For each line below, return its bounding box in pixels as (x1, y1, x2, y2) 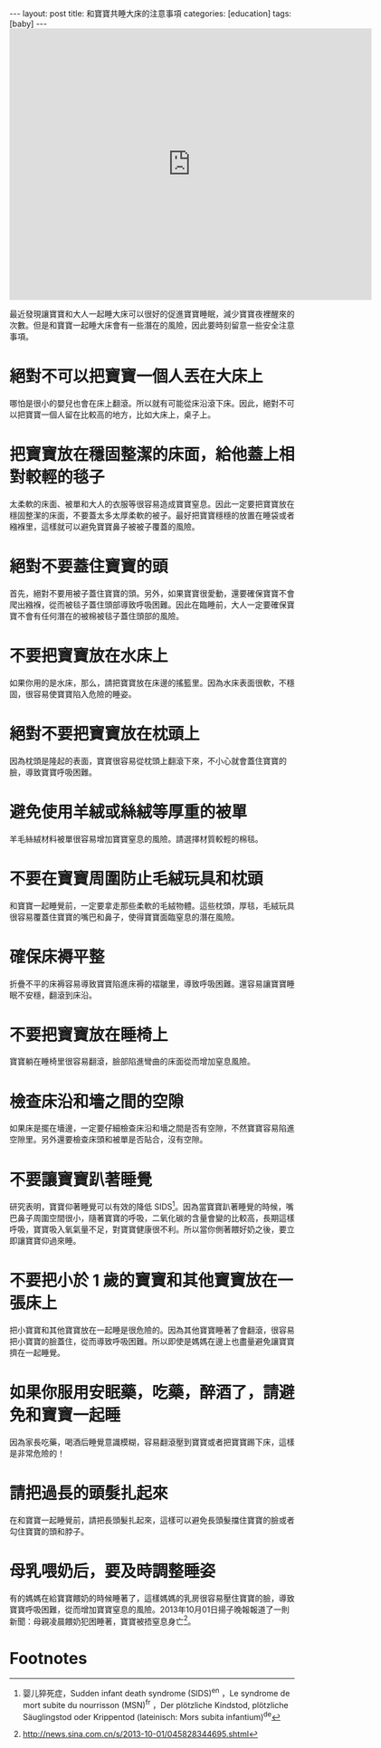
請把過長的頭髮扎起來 (9, 1483, 169, 1504)
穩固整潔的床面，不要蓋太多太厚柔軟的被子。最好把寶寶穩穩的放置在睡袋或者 (9, 510, 295, 521)
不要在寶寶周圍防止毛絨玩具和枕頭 (9, 868, 264, 889)
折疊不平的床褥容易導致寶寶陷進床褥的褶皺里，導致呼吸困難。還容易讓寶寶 (9, 978, 287, 989)
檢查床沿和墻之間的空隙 (9, 1091, 185, 1112)
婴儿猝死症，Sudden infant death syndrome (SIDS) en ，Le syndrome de (22, 1686, 291, 1698)
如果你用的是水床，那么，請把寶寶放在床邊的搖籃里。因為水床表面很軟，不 (9, 677, 287, 688)
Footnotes (9, 1648, 88, 1668)
